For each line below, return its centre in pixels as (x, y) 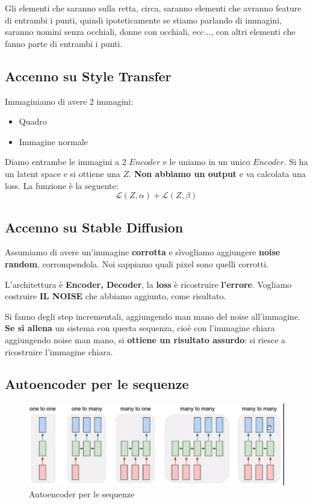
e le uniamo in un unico (206, 162)
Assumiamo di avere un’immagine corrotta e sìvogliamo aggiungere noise (143, 252)
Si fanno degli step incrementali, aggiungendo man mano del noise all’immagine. (153, 316)
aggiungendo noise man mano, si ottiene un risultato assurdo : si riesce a (145, 339)
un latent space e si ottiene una (63, 173)
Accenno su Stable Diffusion (94, 227)
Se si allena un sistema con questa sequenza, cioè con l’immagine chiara (140, 328)
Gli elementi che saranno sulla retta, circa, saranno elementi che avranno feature (153, 8)
